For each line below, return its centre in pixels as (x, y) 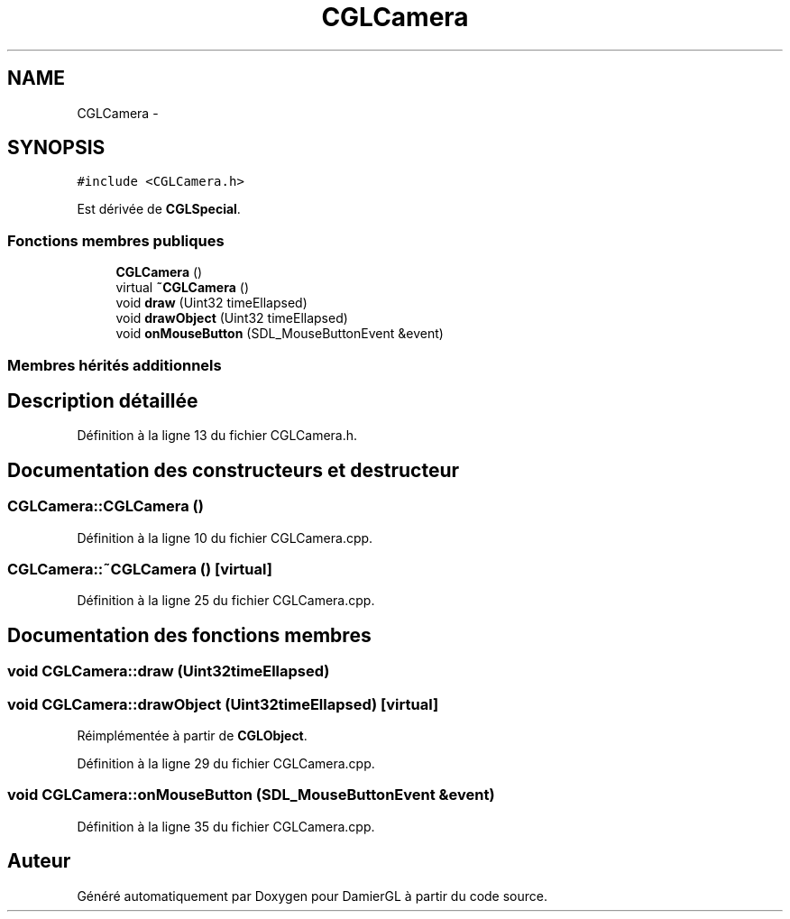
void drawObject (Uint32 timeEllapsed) (232, 318)
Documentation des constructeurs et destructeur (234, 470)
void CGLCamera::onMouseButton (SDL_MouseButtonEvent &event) (251, 795)
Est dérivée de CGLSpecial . (159, 209)
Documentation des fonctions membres (189, 635)
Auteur (39, 861)
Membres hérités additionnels (115, 365)
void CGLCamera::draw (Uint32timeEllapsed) (169, 671)
